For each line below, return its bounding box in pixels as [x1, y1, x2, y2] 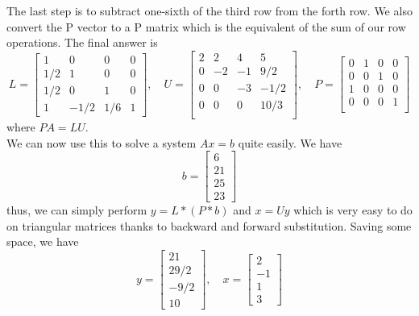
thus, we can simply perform [6, 202, 147, 218]
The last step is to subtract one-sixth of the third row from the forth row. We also [6, 2, 413, 19]
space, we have [6, 233, 79, 250]
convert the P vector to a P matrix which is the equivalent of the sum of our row [6, 18, 406, 35]
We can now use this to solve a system [6, 134, 197, 151]
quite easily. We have [238, 134, 342, 151]
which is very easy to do [293, 202, 413, 218]
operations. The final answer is [6, 34, 158, 51]
